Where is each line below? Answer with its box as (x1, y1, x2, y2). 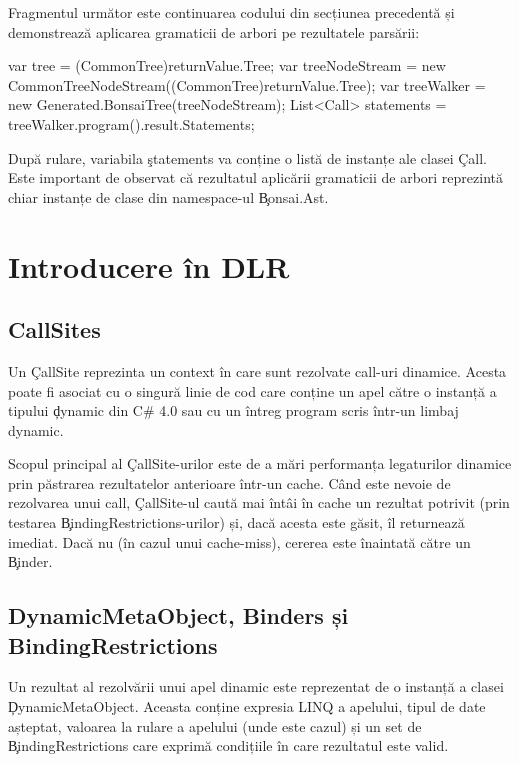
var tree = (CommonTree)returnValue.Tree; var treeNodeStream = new (8, 55, 446, 76)
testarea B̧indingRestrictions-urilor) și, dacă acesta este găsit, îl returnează (8, 512, 465, 533)
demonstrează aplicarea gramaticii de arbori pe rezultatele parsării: (8, 21, 420, 42)
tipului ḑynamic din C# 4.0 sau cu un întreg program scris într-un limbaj (8, 400, 459, 421)
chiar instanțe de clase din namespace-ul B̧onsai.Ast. (8, 186, 329, 207)
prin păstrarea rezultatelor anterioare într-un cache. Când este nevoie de (8, 472, 451, 493)
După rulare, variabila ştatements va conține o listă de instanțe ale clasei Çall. (8, 147, 487, 168)
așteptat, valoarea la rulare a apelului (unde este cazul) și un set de (8, 715, 422, 736)
